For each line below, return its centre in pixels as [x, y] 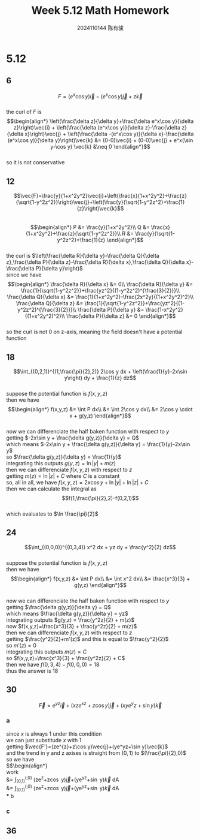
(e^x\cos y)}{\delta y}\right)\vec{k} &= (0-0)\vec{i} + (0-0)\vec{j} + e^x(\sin [100, 140]
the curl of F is [24, 112]
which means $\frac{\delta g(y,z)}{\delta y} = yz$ [67, 613]
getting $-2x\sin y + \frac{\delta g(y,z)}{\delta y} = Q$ [73, 438]
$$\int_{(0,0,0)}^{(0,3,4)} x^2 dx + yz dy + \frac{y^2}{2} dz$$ [100, 547]
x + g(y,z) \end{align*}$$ [100, 416]
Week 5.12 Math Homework [100, 10]
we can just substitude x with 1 [44, 740]
